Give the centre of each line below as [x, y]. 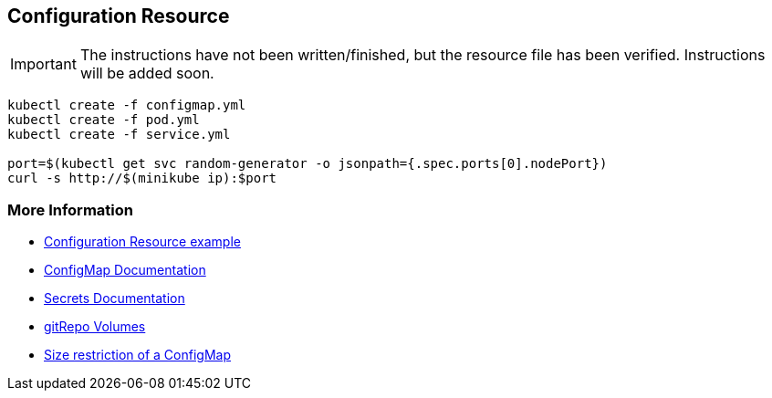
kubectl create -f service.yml [119, 135]
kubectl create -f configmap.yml [127, 105]
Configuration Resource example [142, 242]
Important [43, 64]
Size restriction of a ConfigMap [137, 355]
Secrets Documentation [115, 298]
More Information [70, 209]
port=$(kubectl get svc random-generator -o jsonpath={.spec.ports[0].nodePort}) [308, 164]
